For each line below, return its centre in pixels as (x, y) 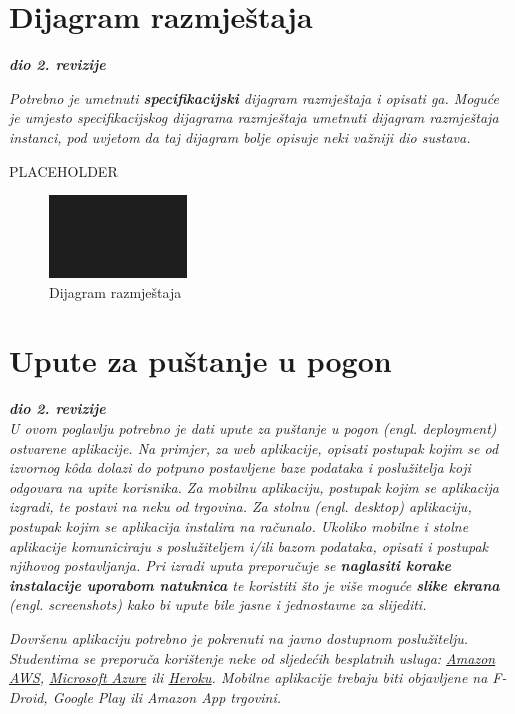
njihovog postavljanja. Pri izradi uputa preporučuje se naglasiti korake (230, 565)
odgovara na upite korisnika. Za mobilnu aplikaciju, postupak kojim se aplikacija (254, 486)
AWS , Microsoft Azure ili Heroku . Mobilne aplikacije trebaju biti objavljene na (248, 677)
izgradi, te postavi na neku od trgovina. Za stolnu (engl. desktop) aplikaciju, (240, 506)
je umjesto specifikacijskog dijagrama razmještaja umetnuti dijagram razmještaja (254, 117)
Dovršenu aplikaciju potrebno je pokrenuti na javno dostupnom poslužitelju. (239, 637)
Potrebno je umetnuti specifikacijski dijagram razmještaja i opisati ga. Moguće (254, 97)
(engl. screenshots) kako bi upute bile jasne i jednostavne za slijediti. (218, 604)
